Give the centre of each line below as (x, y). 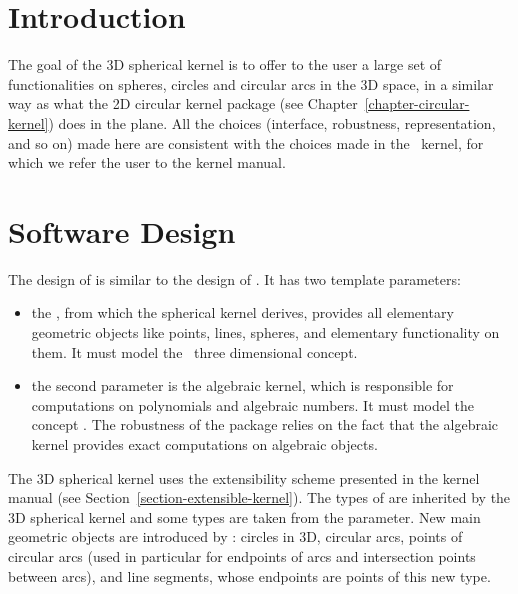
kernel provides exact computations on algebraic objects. (204, 443)
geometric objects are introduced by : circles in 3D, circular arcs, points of (235, 536)
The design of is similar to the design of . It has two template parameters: (234, 278)
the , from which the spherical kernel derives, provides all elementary (242, 312)
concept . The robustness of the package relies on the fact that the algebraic (265, 424)
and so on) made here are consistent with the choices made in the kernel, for (246, 142)
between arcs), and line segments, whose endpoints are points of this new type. (249, 575)
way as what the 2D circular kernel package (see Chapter (183, 103)
